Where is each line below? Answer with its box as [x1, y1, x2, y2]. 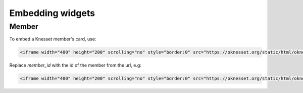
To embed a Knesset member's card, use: [9, 36, 96, 42]
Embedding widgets [9, 7, 95, 18]
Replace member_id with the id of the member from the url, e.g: [9, 62, 141, 68]
